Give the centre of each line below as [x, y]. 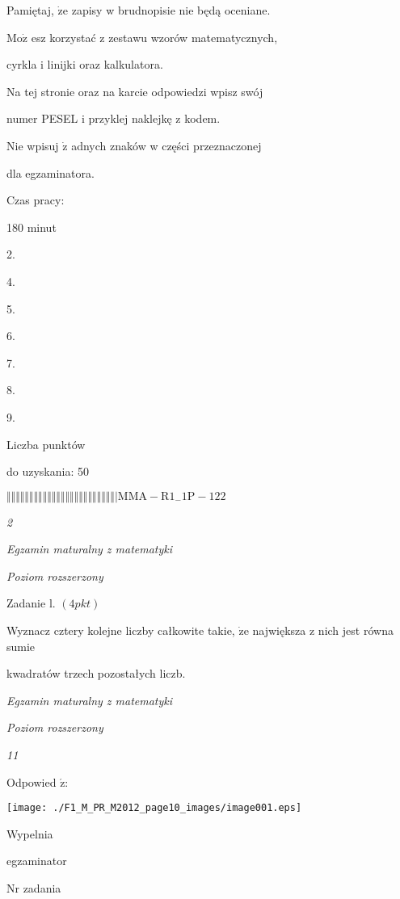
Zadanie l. [31, 603]
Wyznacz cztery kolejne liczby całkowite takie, [121, 630]
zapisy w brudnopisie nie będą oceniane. [171, 10]
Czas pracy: [36, 200]
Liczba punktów [46, 444]
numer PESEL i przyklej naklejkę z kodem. [114, 118]
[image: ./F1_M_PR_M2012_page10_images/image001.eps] [154, 808]
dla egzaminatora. [51, 172]
